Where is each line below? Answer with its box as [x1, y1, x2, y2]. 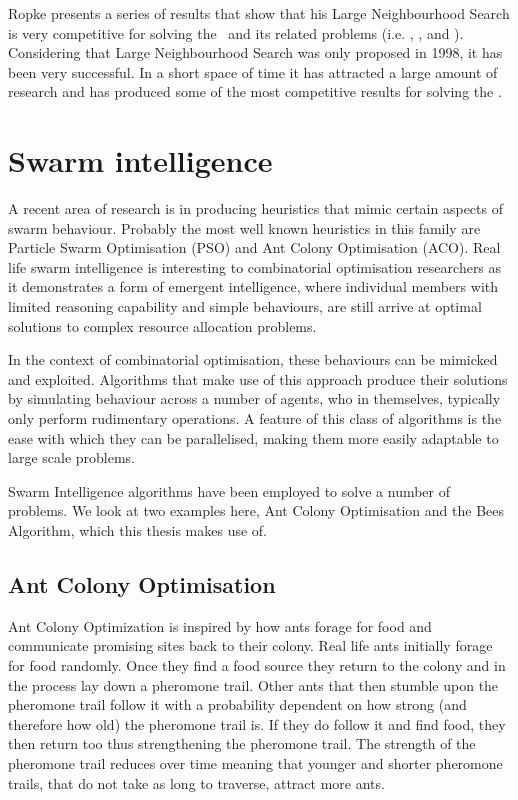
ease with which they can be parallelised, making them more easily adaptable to [8, 427, 499, 448]
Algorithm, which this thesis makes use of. [8, 520, 268, 540]
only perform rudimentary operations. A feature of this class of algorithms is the [8, 408, 502, 429]
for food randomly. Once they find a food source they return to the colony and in [8, 654, 506, 675]
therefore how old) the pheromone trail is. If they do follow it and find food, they [8, 713, 506, 734]
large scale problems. [8, 447, 135, 468]
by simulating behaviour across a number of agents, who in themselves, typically [8, 388, 501, 409]
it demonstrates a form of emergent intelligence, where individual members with [8, 276, 499, 297]
